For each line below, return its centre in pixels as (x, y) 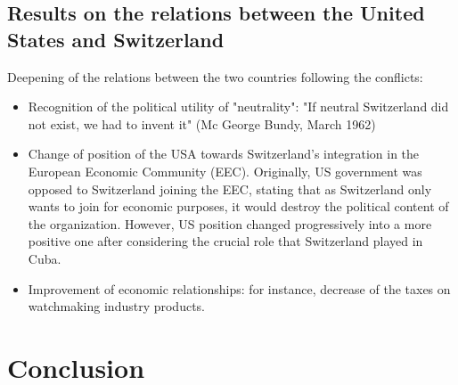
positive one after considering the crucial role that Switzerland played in (225, 241)
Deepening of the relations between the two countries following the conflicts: (215, 76)
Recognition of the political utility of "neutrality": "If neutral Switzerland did (238, 106)
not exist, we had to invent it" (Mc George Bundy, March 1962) (202, 123)
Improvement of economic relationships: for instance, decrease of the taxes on (239, 288)
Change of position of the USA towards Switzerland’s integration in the (224, 154)
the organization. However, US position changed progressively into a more (230, 223)
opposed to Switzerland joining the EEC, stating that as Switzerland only (230, 188)
